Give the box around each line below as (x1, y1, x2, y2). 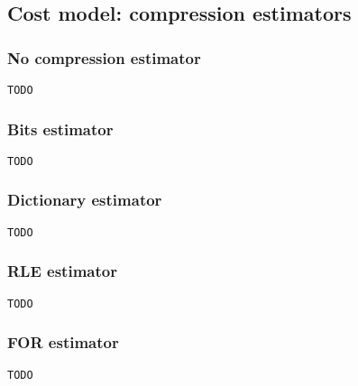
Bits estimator (7, 117, 114, 140)
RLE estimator (7, 260, 117, 282)
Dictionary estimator (7, 188, 162, 211)
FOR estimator (7, 331, 119, 354)
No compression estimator (7, 46, 201, 69)
